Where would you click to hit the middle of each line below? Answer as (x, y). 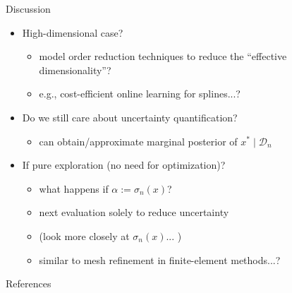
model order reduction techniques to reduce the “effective (163, 56)
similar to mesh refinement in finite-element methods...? (160, 259)
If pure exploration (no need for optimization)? (124, 165)
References (29, 283)
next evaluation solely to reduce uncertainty (134, 212)
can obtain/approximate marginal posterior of (138, 141)
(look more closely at (84, 235)
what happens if (74, 188)
